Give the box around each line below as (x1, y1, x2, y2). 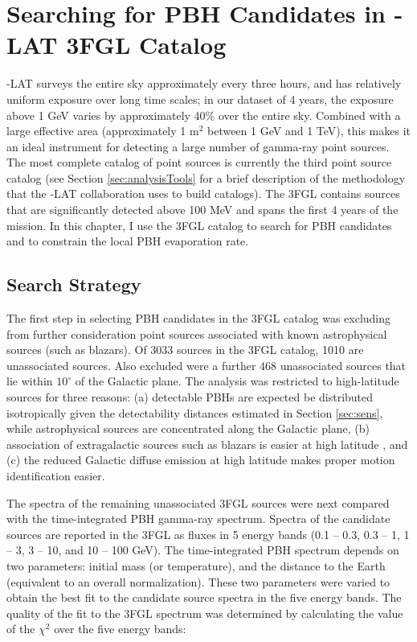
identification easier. (6, 467, 105, 484)
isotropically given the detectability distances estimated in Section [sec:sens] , (6, 404, 383, 421)
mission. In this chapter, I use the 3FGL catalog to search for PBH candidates (6, 216, 392, 233)
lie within (6, 372, 53, 389)
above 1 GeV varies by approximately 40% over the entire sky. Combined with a (6, 106, 401, 123)
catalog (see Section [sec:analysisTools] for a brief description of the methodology (6, 169, 406, 186)
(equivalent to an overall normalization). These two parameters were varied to (6, 573, 390, 590)
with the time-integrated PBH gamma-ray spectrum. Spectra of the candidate (6, 510, 390, 527)
